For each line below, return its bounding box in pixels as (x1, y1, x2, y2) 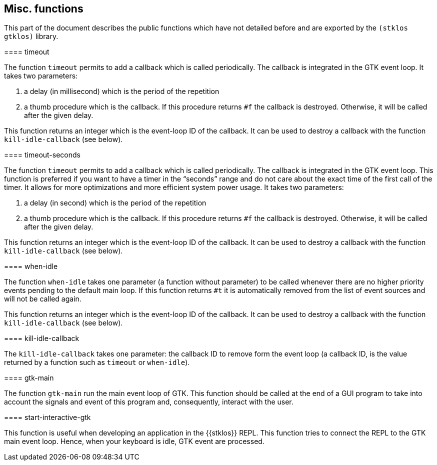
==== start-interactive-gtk (4, 413, 91, 422)
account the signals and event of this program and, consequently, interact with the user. (4, 397, 293, 406)
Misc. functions (4, 2, 83, 15)
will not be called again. (4, 294, 81, 303)
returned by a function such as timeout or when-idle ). (4, 358, 190, 367)
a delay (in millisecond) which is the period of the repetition (24, 87, 219, 96)
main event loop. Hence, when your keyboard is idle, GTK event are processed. (4, 437, 264, 446)
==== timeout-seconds (4, 150, 80, 159)
